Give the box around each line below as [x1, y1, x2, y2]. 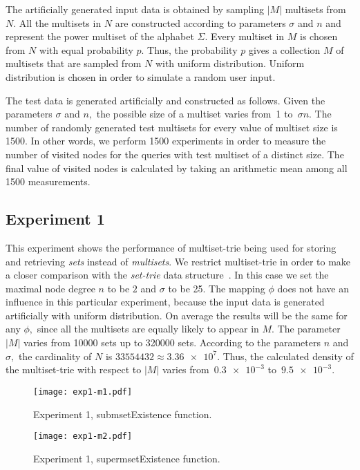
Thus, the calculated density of [222, 348, 354, 363]
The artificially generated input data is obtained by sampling [6, 2, 264, 16]
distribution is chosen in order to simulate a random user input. [6, 69, 276, 84]
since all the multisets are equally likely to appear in [37, 321, 259, 336]
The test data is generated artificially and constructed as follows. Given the [6, 93, 325, 107]
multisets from [285, 2, 346, 16]
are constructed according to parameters [115, 15, 286, 30]
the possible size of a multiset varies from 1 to [96, 106, 293, 121]
